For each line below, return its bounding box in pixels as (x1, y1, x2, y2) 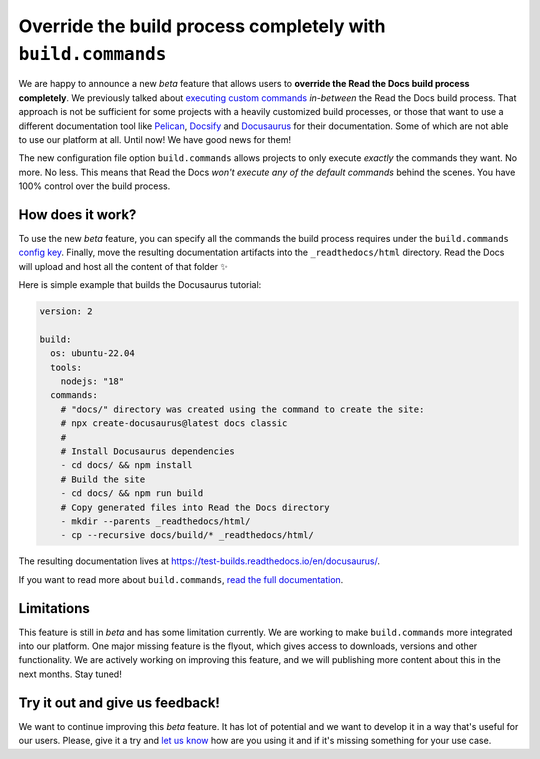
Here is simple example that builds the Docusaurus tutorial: (18, 279, 262, 291)
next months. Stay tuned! (18, 668, 122, 680)
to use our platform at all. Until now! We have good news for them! (18, 133, 292, 145)
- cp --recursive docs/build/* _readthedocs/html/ (60, 530, 314, 541)
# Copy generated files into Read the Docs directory (60, 501, 330, 513)
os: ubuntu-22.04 (50, 348, 135, 359)
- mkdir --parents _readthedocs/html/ (60, 516, 251, 527)
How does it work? (18, 206, 137, 223)
